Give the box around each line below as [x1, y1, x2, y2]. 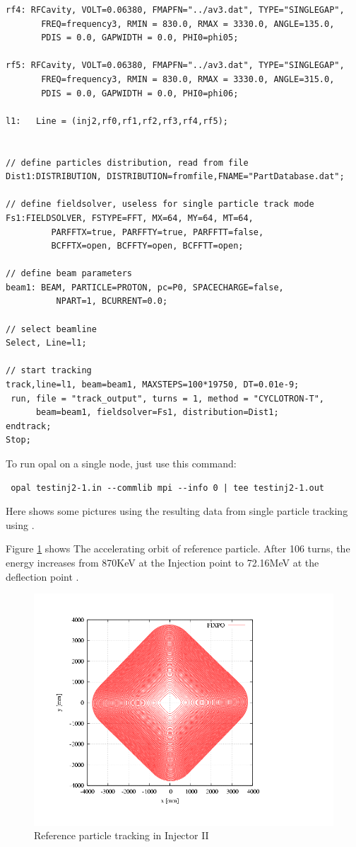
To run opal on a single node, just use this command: [6, 456, 237, 470]
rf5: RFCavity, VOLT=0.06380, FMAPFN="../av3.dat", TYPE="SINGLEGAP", [6, 60, 345, 71]
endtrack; [6, 421, 52, 431]
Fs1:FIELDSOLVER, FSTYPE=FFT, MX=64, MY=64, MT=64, [6, 212, 254, 223]
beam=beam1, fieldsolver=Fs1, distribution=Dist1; [35, 407, 279, 418]
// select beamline [6, 324, 97, 334]
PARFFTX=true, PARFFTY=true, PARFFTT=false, [51, 227, 264, 237]
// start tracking [6, 365, 92, 376]
